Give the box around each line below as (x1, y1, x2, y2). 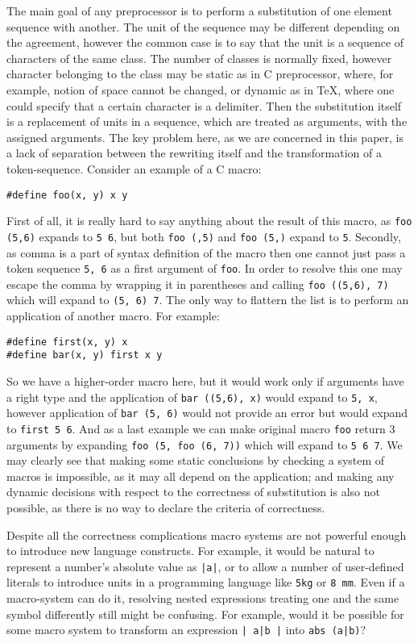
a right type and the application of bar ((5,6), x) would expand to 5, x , (6, 388, 378, 405)
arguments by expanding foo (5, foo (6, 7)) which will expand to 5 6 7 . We (6, 436, 403, 453)
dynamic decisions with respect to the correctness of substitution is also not (6, 483, 380, 500)
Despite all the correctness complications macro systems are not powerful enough (6, 526, 407, 543)
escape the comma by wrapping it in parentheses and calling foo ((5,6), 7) (6, 275, 389, 292)
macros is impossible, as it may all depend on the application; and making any (6, 467, 395, 484)
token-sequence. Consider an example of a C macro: (6, 160, 262, 177)
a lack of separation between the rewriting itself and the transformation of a (6, 144, 382, 161)
